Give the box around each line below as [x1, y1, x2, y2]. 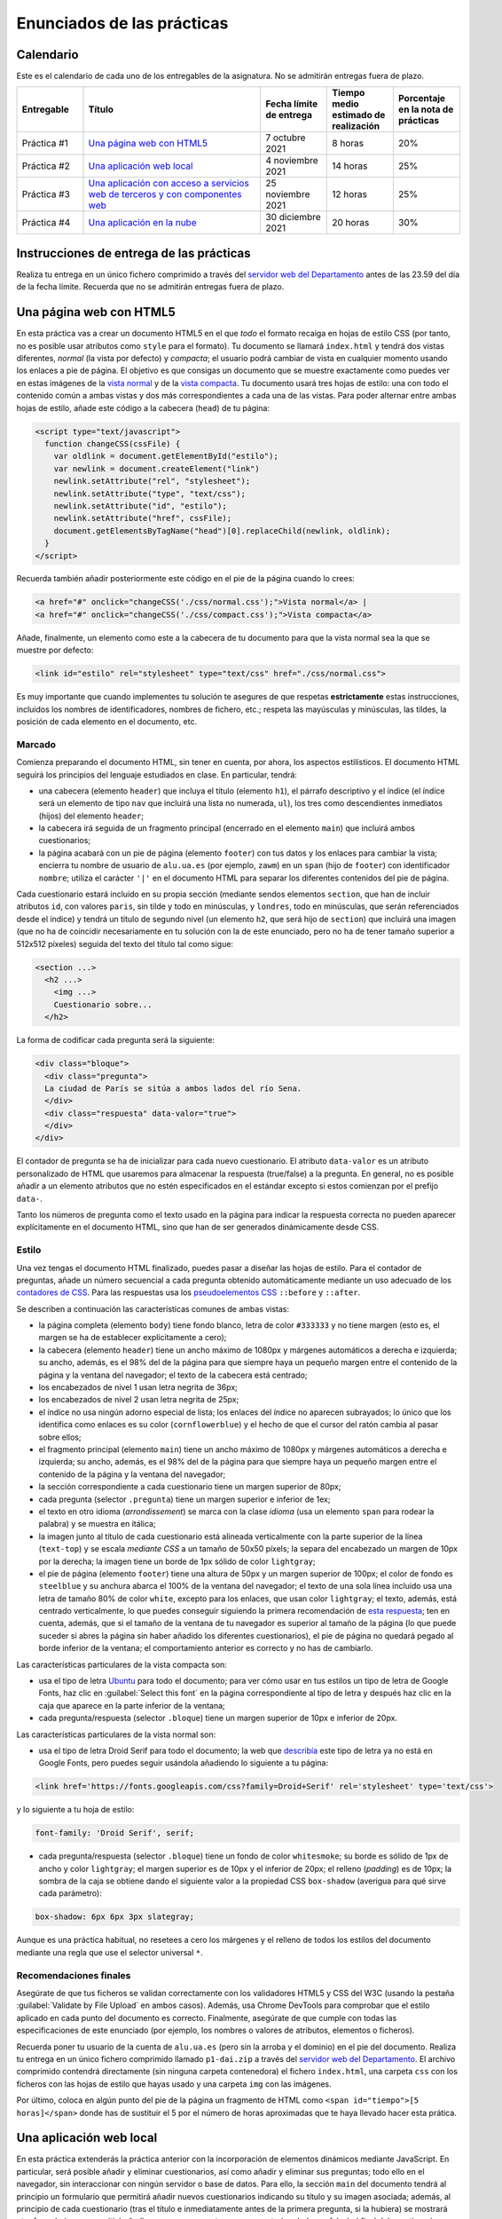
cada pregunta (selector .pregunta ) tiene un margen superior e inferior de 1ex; [38, 1494, 331, 1504]
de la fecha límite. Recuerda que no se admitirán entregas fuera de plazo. [16, 281, 285, 292]
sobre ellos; [38, 1432, 82, 1442]
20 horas [332, 217, 370, 229]
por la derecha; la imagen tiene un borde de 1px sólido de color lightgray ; [38, 1556, 316, 1567]
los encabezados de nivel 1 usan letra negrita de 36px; [38, 1382, 239, 1393]
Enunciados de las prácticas [16, 13, 229, 33]
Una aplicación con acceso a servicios [88, 178, 250, 190]
